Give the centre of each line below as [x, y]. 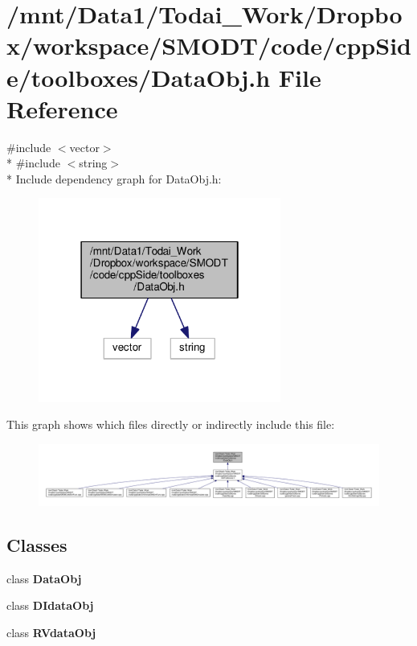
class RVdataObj [51, 632]
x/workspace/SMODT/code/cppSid [209, 45]
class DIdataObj [50, 605]
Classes [37, 545]
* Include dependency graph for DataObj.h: [114, 178]
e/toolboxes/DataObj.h [139, 77]
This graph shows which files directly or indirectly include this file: [171, 424]
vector [84, 147]
